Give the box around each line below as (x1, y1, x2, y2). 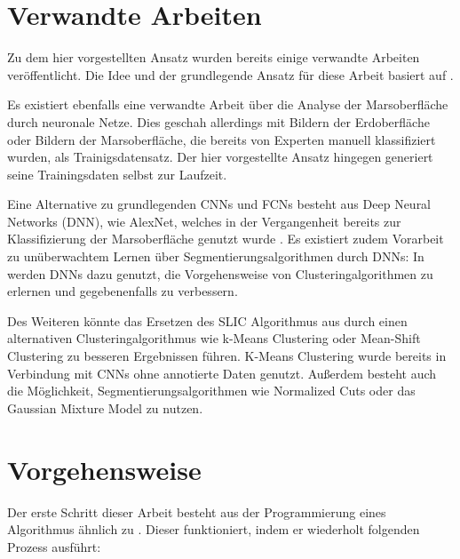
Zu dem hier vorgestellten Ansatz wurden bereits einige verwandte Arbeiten (7, 48, 420, 67)
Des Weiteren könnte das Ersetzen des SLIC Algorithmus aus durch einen (7, 311, 408, 330)
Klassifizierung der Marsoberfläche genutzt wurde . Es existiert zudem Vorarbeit (7, 229, 444, 248)
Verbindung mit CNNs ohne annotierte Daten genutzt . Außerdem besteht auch (7, 363, 437, 382)
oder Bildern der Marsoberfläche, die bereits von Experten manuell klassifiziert (7, 130, 436, 148)
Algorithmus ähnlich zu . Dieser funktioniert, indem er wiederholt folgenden (7, 520, 420, 539)
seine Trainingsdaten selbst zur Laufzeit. (7, 164, 227, 183)
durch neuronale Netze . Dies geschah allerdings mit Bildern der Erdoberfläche (7, 112, 430, 131)
